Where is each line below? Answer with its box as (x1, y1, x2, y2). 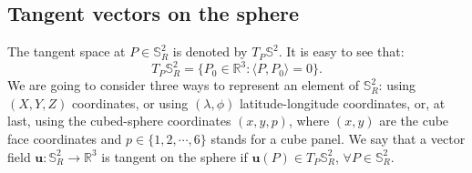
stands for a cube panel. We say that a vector (210, 129, 466, 148)
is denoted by (172, 42, 248, 61)
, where (288, 111, 330, 130)
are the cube (379, 111, 449, 130)
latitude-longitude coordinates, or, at (239, 93, 446, 112)
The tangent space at (7, 42, 126, 61)
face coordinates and (7, 129, 122, 148)
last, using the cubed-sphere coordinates (7, 111, 231, 130)
